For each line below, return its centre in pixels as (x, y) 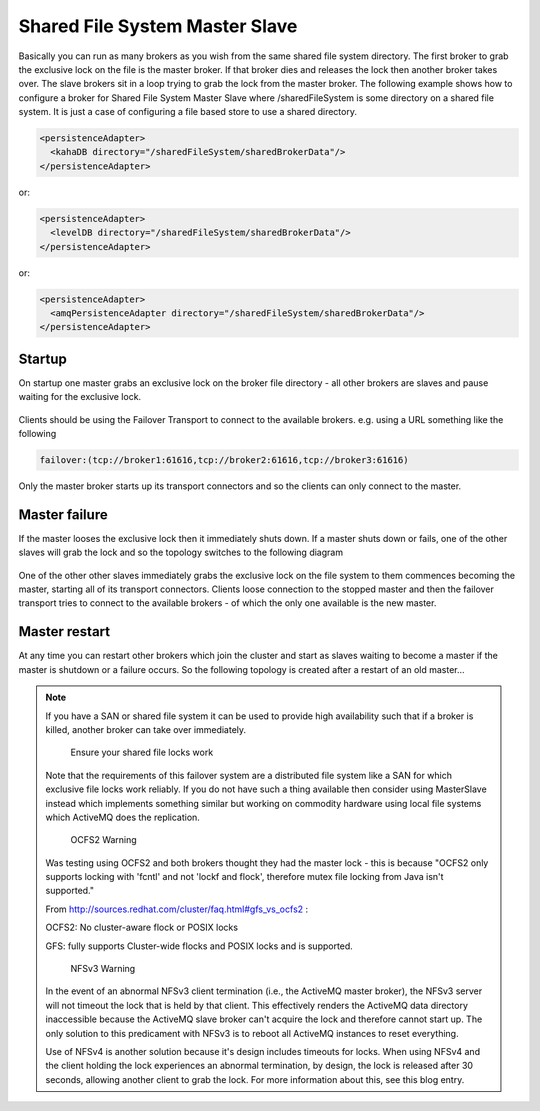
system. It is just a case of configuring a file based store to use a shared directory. (187, 112)
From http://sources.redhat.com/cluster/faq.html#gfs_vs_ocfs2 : (177, 909)
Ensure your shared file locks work (142, 752)
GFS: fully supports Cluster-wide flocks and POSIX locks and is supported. (199, 946)
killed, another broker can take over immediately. (146, 729)
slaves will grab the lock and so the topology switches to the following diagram (181, 552)
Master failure (63, 514)
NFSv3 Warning (103, 969)
